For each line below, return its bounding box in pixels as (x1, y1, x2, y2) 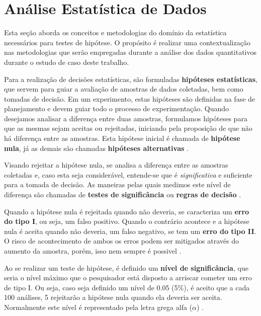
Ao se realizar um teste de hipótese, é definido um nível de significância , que (4, 262, 248, 273)
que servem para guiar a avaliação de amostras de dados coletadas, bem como (4, 84, 243, 94)
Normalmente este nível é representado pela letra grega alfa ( (4, 301, 193, 312)
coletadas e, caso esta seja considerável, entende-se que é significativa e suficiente (4, 169, 252, 180)
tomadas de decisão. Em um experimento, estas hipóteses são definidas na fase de (4, 93, 255, 104)
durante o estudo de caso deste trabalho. (4, 56, 129, 67)
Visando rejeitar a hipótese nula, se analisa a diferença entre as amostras (4, 160, 228, 170)
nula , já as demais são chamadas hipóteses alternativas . (4, 142, 189, 153)
